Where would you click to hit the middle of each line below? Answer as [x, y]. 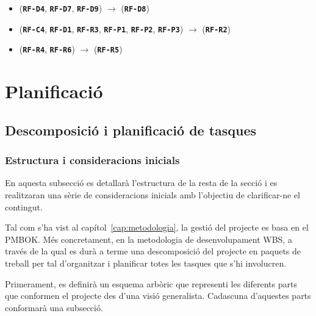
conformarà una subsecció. [54, 307]
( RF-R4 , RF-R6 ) [47, 49]
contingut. [24, 206]
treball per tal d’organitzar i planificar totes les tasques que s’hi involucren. [146, 263]
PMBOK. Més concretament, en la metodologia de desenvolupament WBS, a [149, 239]
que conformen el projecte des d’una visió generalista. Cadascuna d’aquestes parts [158, 296]
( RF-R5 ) [108, 49]
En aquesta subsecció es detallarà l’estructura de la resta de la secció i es [141, 183]
